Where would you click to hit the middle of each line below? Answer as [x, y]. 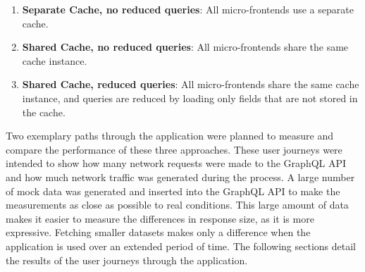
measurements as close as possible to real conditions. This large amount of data [177, 205]
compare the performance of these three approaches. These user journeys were [174, 149]
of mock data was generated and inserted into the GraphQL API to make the [173, 191]
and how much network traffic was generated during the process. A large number [180, 177]
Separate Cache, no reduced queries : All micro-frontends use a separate [188, 9]
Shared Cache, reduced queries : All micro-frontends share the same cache [191, 84]
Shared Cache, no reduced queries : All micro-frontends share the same [185, 47]
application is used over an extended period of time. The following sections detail [181, 246]
